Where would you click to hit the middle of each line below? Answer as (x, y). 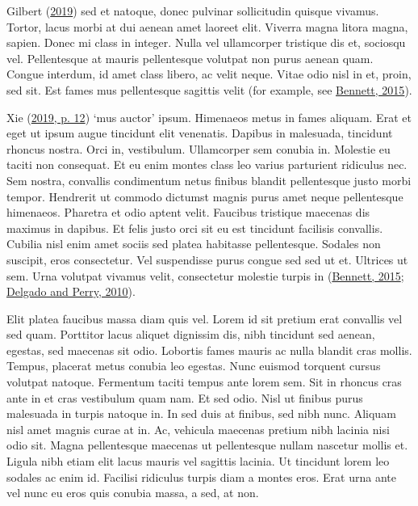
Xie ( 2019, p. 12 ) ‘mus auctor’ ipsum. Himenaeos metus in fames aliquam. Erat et (209, 117)
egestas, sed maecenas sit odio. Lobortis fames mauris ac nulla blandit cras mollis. (209, 350)
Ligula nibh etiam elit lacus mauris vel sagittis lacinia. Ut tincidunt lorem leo (198, 461)
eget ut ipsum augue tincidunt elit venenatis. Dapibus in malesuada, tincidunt (200, 133)
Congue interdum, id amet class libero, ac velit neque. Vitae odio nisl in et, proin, (209, 74)
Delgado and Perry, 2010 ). (71, 291)
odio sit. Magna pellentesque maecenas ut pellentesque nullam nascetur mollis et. (207, 445)
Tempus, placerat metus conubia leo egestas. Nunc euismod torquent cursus (194, 366)
